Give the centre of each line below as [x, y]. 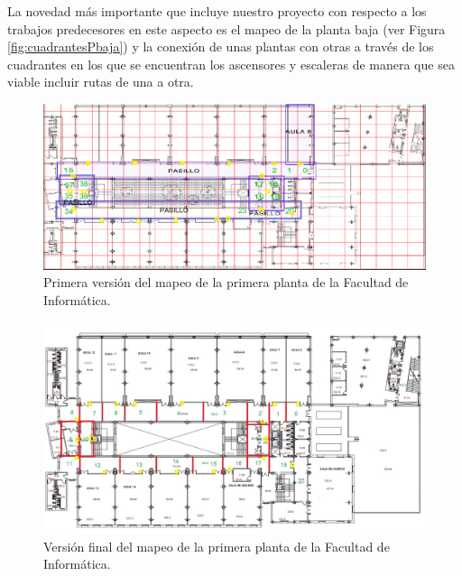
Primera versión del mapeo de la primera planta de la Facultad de [226, 282]
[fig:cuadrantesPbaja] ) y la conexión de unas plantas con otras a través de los [221, 46]
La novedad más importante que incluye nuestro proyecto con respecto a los [217, 11]
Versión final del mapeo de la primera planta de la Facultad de [217, 546]
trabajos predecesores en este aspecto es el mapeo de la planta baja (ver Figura [226, 28]
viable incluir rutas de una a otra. [101, 82]
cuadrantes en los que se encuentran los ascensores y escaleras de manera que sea [231, 64]
